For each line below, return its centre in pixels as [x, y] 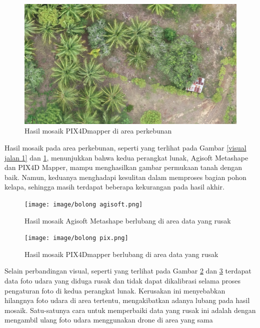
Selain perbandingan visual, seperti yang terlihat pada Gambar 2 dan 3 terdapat [128, 271]
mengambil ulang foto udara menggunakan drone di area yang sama [109, 320]
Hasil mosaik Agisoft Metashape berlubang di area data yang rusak [128, 220]
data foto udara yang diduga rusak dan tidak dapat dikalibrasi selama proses [122, 280]
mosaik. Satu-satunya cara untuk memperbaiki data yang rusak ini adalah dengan [130, 310]
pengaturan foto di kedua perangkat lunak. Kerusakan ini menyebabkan [115, 290]
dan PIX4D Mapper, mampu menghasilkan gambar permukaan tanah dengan [123, 167]
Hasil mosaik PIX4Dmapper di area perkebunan [98, 131]
